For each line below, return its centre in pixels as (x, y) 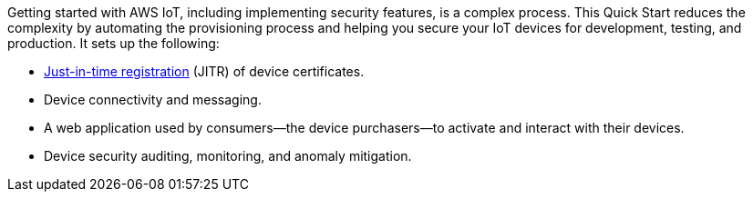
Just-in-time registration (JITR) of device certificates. (204, 71)
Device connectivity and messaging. (153, 99)
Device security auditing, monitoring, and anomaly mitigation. (228, 156)
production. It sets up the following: (113, 43)
